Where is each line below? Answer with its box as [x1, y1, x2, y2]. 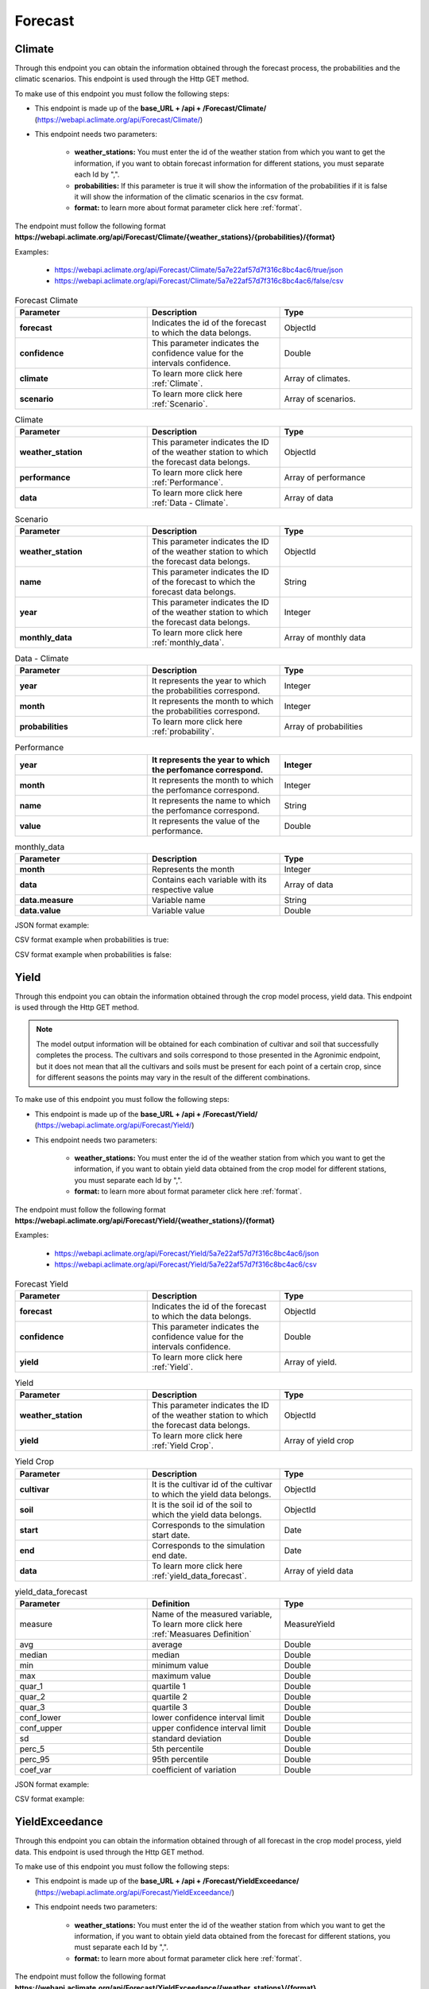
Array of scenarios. [284, 394, 357, 405]
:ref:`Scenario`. [152, 399, 208, 410]
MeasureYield [284, 1618, 335, 1629]
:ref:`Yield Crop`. [152, 1440, 214, 1451]
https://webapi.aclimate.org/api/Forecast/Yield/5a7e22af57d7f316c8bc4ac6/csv [54, 1259, 317, 1269]
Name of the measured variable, [152, 1608, 272, 1619]
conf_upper [19, 1722, 63, 1734]
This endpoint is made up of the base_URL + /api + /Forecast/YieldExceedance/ [34, 1876, 300, 1886]
